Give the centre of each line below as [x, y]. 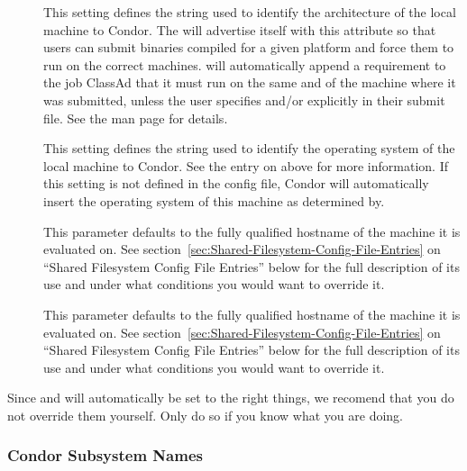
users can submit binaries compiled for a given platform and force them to [249, 47]
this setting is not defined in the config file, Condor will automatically [236, 183]
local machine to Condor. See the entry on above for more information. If [246, 165]
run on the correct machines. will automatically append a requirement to [245, 64]
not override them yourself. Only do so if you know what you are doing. [205, 415]
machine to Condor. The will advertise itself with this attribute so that [240, 29]
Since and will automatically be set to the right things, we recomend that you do [231, 398]
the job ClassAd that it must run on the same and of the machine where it [250, 82]
